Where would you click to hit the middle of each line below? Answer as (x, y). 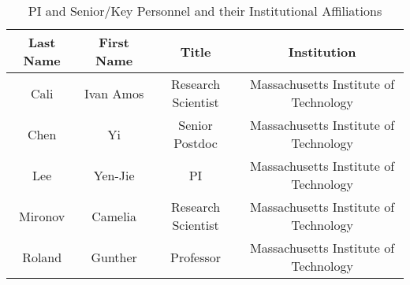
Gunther (114, 257)
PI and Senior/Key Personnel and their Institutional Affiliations (205, 11)
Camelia (114, 216)
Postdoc (196, 143)
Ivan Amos (114, 93)
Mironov (42, 216)
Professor (196, 257)
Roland (42, 257)
